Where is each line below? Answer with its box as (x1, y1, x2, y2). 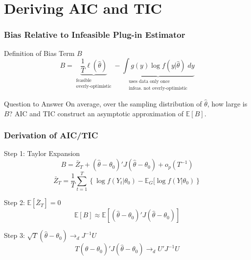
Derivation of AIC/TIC (4, 129, 98, 141)
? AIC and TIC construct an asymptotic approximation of (9, 108, 184, 118)
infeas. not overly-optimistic (129, 86, 187, 91)
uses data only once (129, 79, 170, 84)
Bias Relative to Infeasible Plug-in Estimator (4, 28, 185, 41)
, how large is (207, 99, 248, 109)
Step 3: (4, 230, 25, 240)
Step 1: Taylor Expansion (4, 148, 80, 158)
